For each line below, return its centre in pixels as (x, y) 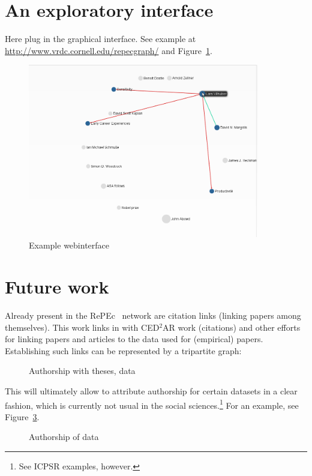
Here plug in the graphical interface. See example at (100, 39)
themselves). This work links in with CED (82, 327)
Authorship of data (64, 437)
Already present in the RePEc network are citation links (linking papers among (153, 315)
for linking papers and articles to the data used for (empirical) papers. (134, 339)
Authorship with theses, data (82, 371)
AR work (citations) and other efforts (232, 327)
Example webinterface (69, 245)
